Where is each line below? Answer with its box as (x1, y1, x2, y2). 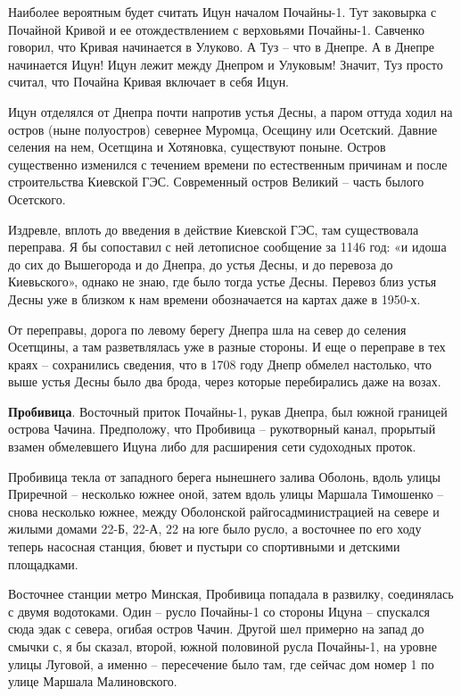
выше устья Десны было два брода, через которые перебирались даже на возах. (8, 372, 441, 391)
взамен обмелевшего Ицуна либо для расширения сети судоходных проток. (8, 437, 416, 456)
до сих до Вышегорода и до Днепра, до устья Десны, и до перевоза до (8, 254, 393, 273)
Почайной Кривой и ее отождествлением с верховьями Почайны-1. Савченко (8, 20, 424, 38)
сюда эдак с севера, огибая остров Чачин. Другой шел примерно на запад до (8, 619, 424, 638)
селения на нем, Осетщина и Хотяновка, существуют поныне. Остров (8, 137, 386, 156)
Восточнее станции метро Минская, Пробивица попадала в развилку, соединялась (8, 584, 454, 603)
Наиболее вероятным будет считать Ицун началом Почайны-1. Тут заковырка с (8, 3, 437, 21)
